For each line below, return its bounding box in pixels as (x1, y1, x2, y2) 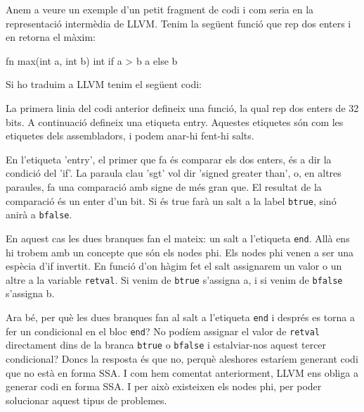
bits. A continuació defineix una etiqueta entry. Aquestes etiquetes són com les (6, 114, 344, 129)
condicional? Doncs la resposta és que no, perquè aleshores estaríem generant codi (6, 351, 358, 366)
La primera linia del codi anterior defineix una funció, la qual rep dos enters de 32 (6, 100, 359, 115)
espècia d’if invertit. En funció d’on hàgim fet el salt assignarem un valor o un (6, 258, 342, 273)
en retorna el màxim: (6, 30, 96, 44)
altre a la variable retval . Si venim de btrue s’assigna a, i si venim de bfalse (6, 272, 343, 287)
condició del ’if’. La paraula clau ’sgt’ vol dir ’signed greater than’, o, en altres (6, 166, 342, 180)
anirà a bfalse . (6, 207, 72, 222)
